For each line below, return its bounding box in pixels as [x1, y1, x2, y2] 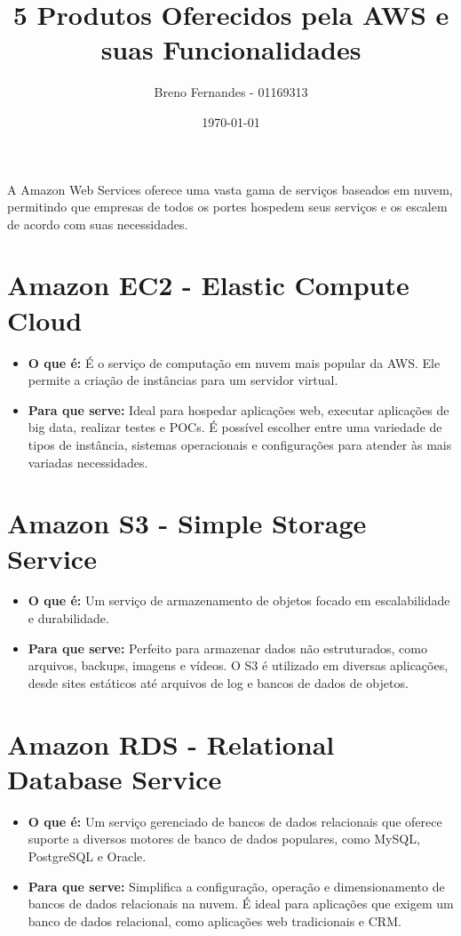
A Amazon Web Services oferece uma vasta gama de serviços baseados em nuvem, [7, 180, 453, 198]
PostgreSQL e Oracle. [28, 846, 147, 865]
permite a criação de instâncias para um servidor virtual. [28, 371, 338, 389]
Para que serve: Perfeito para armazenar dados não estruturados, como [28, 638, 428, 657]
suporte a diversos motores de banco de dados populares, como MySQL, [28, 829, 420, 848]
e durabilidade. [28, 609, 109, 628]
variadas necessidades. [28, 452, 148, 471]
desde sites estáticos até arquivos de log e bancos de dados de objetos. [28, 673, 409, 692]
